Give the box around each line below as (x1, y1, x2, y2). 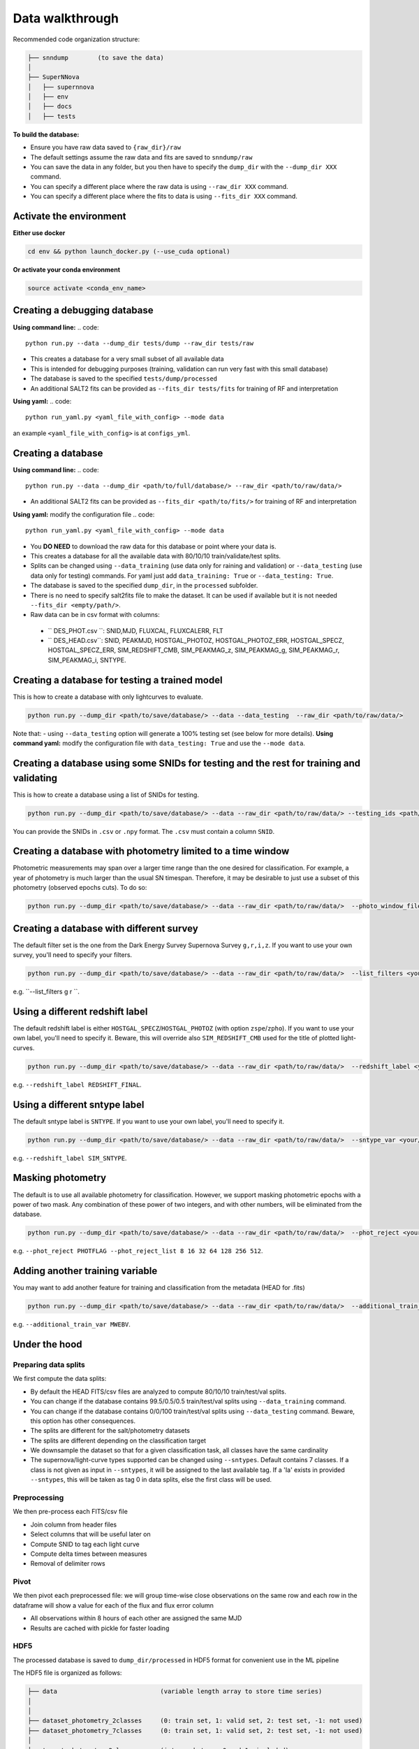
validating (13, 772, 58, 784)
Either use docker (13, 229, 66, 237)
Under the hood (13, 1338, 83, 1350)
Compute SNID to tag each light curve (30, 1540, 140, 1548)
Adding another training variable (13, 1265, 158, 1277)
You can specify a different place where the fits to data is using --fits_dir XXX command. (30, 192, 298, 201)
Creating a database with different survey (13, 922, 198, 934)
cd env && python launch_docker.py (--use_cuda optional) (27, 248, 230, 255)
